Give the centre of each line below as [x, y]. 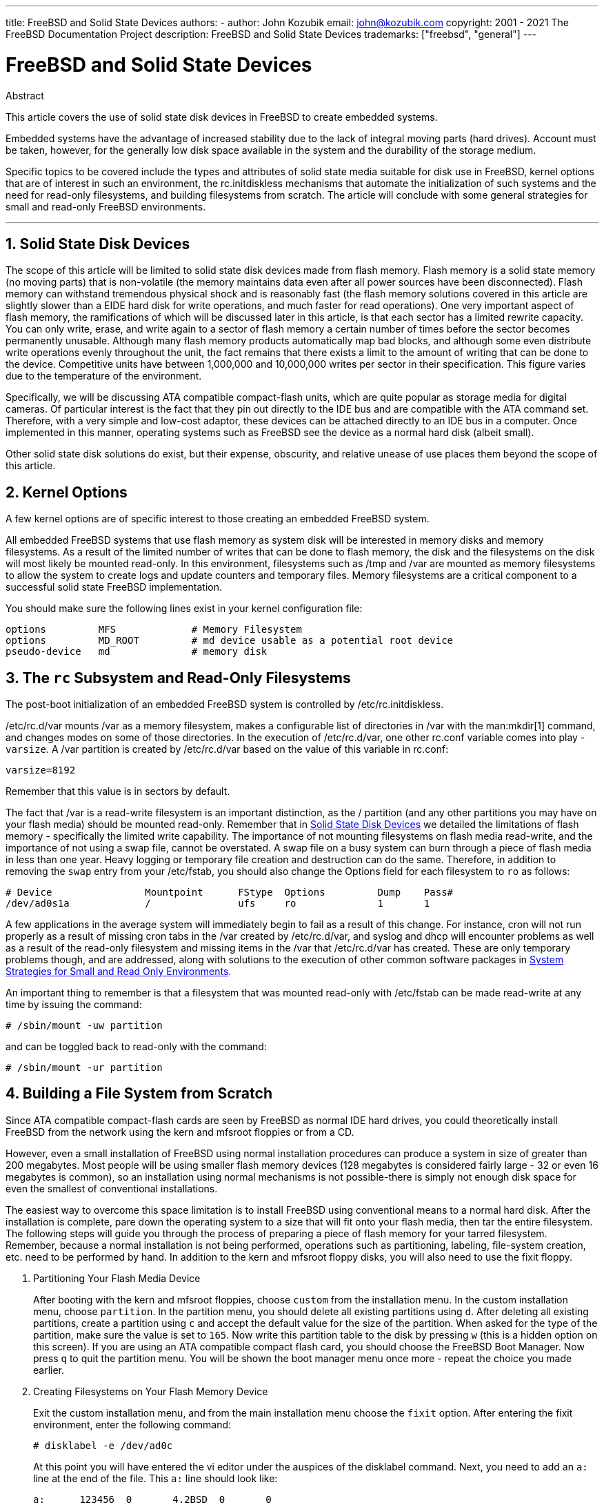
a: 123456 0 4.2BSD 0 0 [152, 1499]
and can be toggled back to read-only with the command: [136, 1047]
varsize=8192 [41, 770]
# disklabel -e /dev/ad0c [103, 1445]
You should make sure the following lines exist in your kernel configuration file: [184, 609]
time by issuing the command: [74, 1005]
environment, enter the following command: [132, 1424]
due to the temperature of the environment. [104, 376]
